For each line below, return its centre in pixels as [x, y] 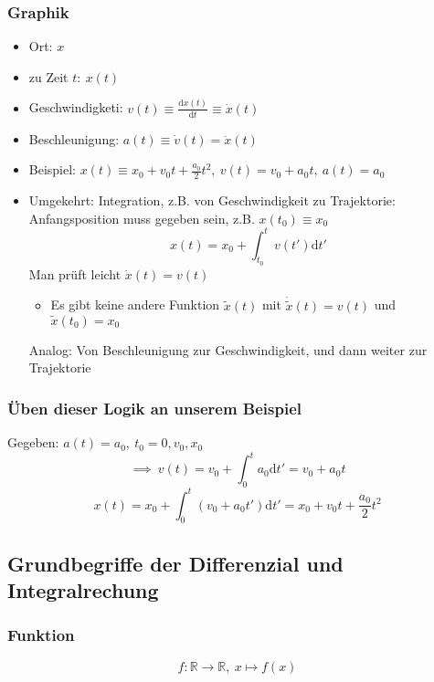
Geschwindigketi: [76, 107]
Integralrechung [83, 590]
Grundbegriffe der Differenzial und [175, 563]
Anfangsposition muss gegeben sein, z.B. [142, 218]
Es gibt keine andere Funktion [135, 304]
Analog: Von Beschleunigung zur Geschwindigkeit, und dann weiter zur [228, 349]
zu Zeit [48, 76]
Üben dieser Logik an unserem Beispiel [155, 408]
